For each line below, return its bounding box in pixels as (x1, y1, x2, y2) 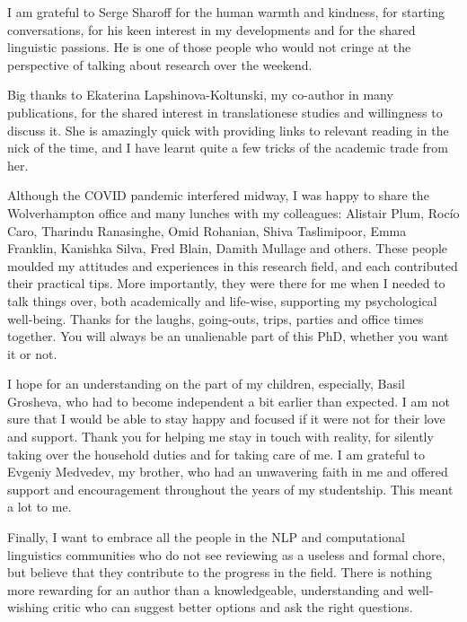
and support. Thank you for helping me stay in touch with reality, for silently (7, 427, 434, 446)
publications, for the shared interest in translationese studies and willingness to (7, 102, 443, 121)
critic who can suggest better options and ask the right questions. (52, 598, 413, 617)
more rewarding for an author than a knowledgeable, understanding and (7, 580, 404, 599)
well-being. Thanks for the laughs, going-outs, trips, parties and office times (7, 309, 424, 328)
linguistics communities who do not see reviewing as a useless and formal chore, (7, 545, 445, 564)
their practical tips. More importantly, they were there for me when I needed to (7, 274, 445, 293)
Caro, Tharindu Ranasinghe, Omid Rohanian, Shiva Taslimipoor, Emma (7, 221, 407, 240)
